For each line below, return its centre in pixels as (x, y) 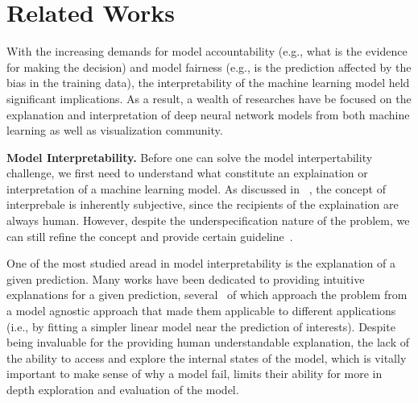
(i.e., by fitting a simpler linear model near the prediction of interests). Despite (201, 326)
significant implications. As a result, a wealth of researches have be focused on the (209, 98)
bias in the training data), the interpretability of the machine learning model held (208, 83)
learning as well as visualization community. (115, 130)
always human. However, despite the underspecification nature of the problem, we (208, 220)
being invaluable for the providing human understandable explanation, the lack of (208, 342)
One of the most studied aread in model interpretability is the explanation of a (201, 263)
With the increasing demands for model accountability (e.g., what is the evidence (207, 51)
